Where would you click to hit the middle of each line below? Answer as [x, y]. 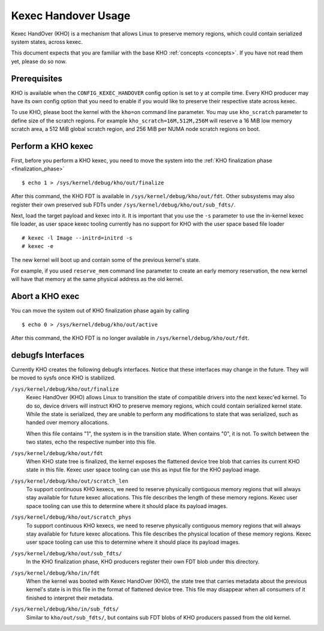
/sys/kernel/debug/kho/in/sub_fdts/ [65, 609]
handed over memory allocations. [67, 423]
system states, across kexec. [47, 41]
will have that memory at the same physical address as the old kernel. [97, 279]
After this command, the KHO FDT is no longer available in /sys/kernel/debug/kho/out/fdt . [130, 338]
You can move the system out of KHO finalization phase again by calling [100, 311]
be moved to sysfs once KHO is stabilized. [63, 378]
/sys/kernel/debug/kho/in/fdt [55, 573]
